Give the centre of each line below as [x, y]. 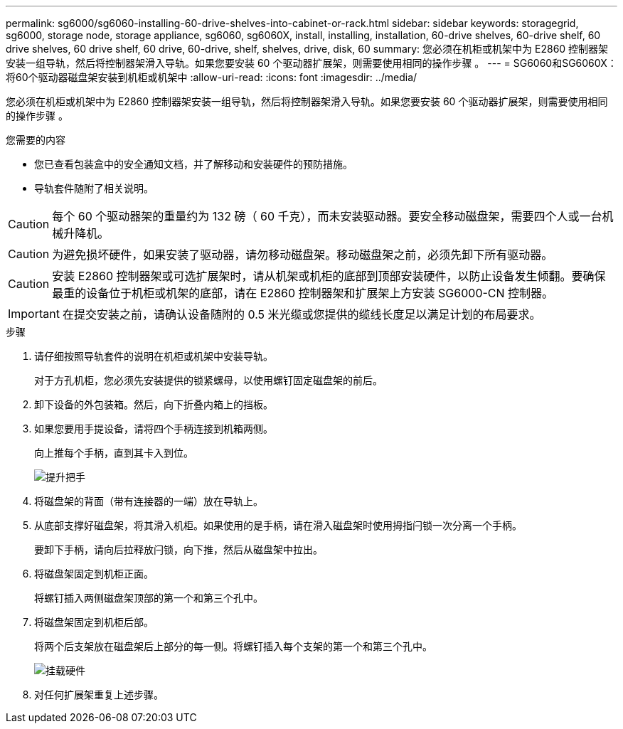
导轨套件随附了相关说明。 [94, 188]
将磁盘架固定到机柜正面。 [94, 574]
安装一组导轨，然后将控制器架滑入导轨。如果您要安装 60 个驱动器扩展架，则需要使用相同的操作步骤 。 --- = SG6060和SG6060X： [311, 63]
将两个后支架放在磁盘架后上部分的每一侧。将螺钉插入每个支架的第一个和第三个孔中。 [233, 646]
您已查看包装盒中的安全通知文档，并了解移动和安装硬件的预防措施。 [193, 164]
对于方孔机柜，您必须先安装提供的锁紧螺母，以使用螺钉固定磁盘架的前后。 [208, 380]
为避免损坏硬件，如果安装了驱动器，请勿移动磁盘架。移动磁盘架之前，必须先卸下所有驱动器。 [303, 255]
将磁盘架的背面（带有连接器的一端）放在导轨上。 [149, 501]
